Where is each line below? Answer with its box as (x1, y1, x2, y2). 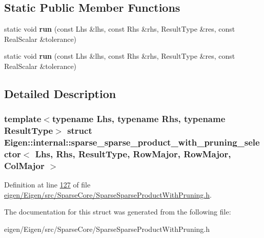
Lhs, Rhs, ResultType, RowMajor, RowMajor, (35, 148, 231, 160)
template (4, 112, 42, 125)
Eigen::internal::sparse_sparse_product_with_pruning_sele (4, 136, 260, 149)
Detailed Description (4, 85, 116, 101)
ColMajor (4, 159, 45, 172)
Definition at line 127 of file (4, 179, 91, 190)
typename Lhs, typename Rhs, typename (52, 112, 226, 125)
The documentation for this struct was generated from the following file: (4, 206, 231, 217)
